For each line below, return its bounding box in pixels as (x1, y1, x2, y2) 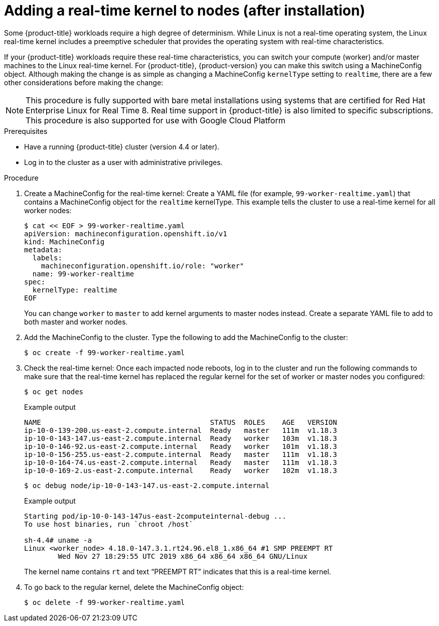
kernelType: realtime (32, 285, 117, 294)
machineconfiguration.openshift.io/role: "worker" (41, 261, 244, 270)
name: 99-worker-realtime (32, 269, 134, 278)
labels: (32, 253, 62, 262)
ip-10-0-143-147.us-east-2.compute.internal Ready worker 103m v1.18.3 (24, 434, 337, 442)
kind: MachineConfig (24, 237, 105, 246)
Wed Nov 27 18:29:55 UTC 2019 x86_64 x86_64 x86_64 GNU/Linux (58, 552, 308, 560)
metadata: (24, 245, 62, 254)
